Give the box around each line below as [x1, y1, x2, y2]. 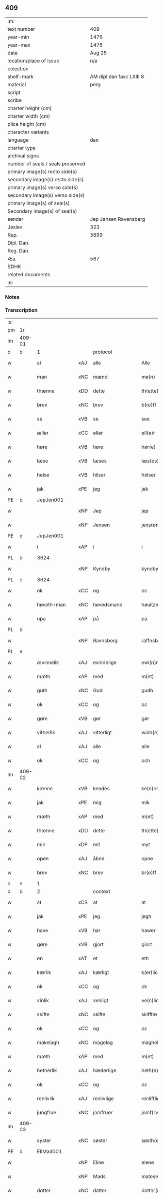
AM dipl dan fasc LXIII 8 [90, 73, 145, 80]
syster [37, 1137, 51, 1144]
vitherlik [37, 729, 56, 736]
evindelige [93, 659, 117, 666]
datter [93, 1187, 107, 1194]
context [93, 888, 111, 895]
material [7, 81, 26, 88]
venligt [93, 997, 109, 1004]
